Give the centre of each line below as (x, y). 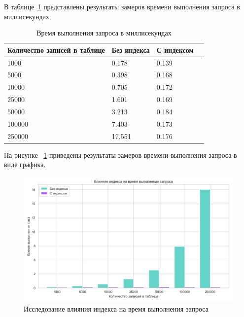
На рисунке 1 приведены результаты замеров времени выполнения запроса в (121, 155)
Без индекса (131, 50)
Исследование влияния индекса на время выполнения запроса (116, 308)
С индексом (175, 50)
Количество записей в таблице (56, 50)
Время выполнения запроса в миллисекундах (104, 33)
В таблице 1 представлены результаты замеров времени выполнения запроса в (122, 6)
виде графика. (25, 164)
